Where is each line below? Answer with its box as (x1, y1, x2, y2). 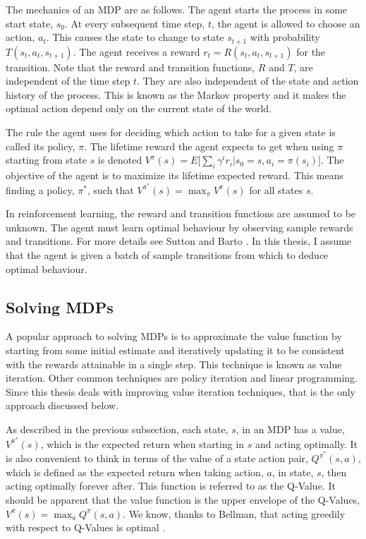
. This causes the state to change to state (46, 30, 224, 44)
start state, (6, 16, 54, 30)
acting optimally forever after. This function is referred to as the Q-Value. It (6, 478, 336, 493)
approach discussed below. (6, 398, 119, 413)
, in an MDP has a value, (236, 421, 345, 436)
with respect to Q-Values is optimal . (6, 520, 166, 535)
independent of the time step (6, 73, 130, 88)
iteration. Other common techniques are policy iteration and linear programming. (6, 370, 358, 385)
